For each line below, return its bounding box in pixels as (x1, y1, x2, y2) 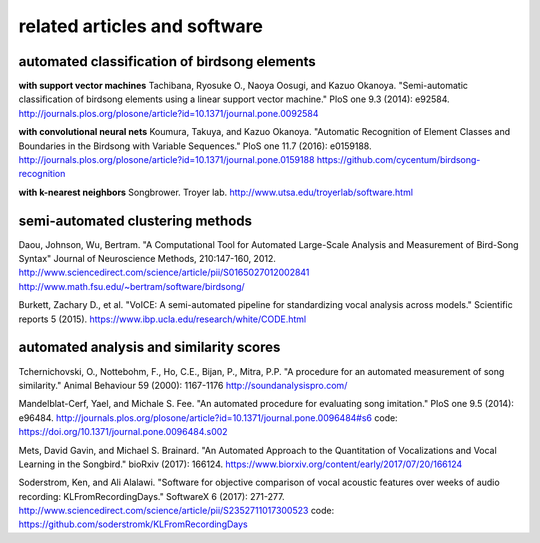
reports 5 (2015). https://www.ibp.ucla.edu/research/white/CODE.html (18, 313, 307, 325)
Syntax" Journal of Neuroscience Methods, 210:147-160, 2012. (18, 253, 277, 265)
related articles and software (18, 15, 264, 37)
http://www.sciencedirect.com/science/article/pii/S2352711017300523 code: (18, 505, 335, 517)
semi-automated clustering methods (18, 212, 253, 229)
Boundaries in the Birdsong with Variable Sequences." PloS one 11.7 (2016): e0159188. (18, 140, 372, 152)
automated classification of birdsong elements (18, 53, 317, 70)
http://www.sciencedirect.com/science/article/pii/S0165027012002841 (18, 266, 310, 279)
